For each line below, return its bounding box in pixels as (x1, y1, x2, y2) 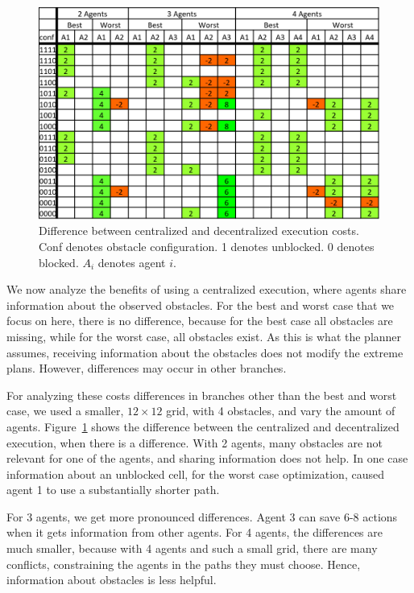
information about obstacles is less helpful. (6, 571, 217, 588)
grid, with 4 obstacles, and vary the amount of (166, 402, 395, 419)
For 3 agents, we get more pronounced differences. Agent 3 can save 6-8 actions (6, 508, 398, 525)
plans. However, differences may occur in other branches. (6, 360, 287, 377)
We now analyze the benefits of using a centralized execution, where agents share (6, 281, 407, 298)
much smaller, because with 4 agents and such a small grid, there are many (6, 540, 378, 557)
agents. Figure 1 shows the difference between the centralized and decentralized (6, 418, 400, 434)
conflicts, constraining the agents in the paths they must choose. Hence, (6, 555, 361, 572)
